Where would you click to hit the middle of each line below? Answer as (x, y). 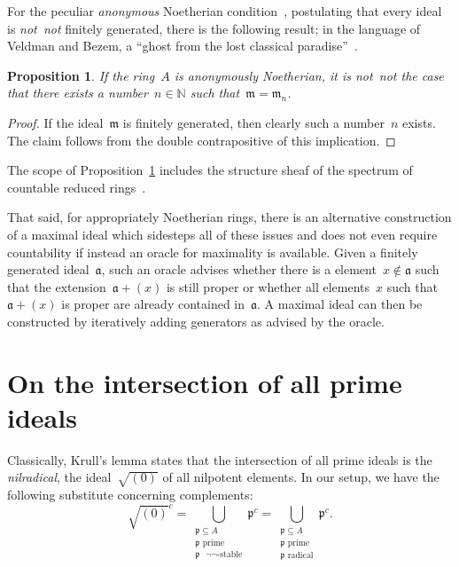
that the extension (57, 286)
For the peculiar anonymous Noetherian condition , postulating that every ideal (225, 11)
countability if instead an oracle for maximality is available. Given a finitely (213, 252)
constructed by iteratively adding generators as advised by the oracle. (196, 321)
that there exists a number (78, 93)
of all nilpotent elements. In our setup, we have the (301, 477)
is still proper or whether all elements (268, 286)
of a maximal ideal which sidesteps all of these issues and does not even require (222, 234)
